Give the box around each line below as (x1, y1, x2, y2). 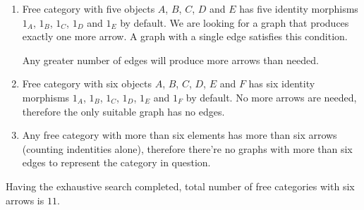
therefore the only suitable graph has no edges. (22, 104, 225, 118)
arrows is (6, 192, 44, 207)
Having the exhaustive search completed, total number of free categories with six (6, 178, 355, 193)
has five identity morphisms (239, 1, 358, 16)
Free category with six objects (22, 76, 152, 91)
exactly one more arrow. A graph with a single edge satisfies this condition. (22, 29, 348, 44)
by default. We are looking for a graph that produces (120, 15, 349, 30)
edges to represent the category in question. (22, 155, 211, 170)
